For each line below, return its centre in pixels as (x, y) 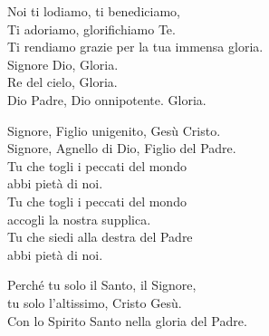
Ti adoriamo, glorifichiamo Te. (91, 29)
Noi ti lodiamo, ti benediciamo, (94, 11)
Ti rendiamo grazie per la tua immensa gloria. (135, 47)
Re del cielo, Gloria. (62, 82)
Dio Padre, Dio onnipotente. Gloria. (107, 99)
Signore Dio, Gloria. (63, 64)
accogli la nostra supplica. (79, 219)
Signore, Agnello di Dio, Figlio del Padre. (122, 148)
